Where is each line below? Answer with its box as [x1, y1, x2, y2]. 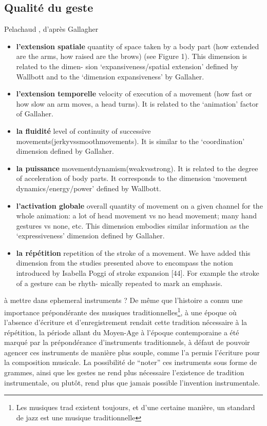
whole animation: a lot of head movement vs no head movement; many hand [16, 210, 257, 221]
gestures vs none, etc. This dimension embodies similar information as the [16, 220, 249, 231]
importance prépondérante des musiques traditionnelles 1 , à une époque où [4, 305, 237, 317]
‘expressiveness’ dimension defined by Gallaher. [16, 230, 165, 241]
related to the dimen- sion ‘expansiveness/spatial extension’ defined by [16, 60, 238, 71]
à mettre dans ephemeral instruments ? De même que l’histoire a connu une [4, 295, 243, 306]
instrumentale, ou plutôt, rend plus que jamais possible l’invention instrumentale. [4, 377, 260, 388]
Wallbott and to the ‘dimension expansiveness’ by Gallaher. [16, 71, 204, 82]
